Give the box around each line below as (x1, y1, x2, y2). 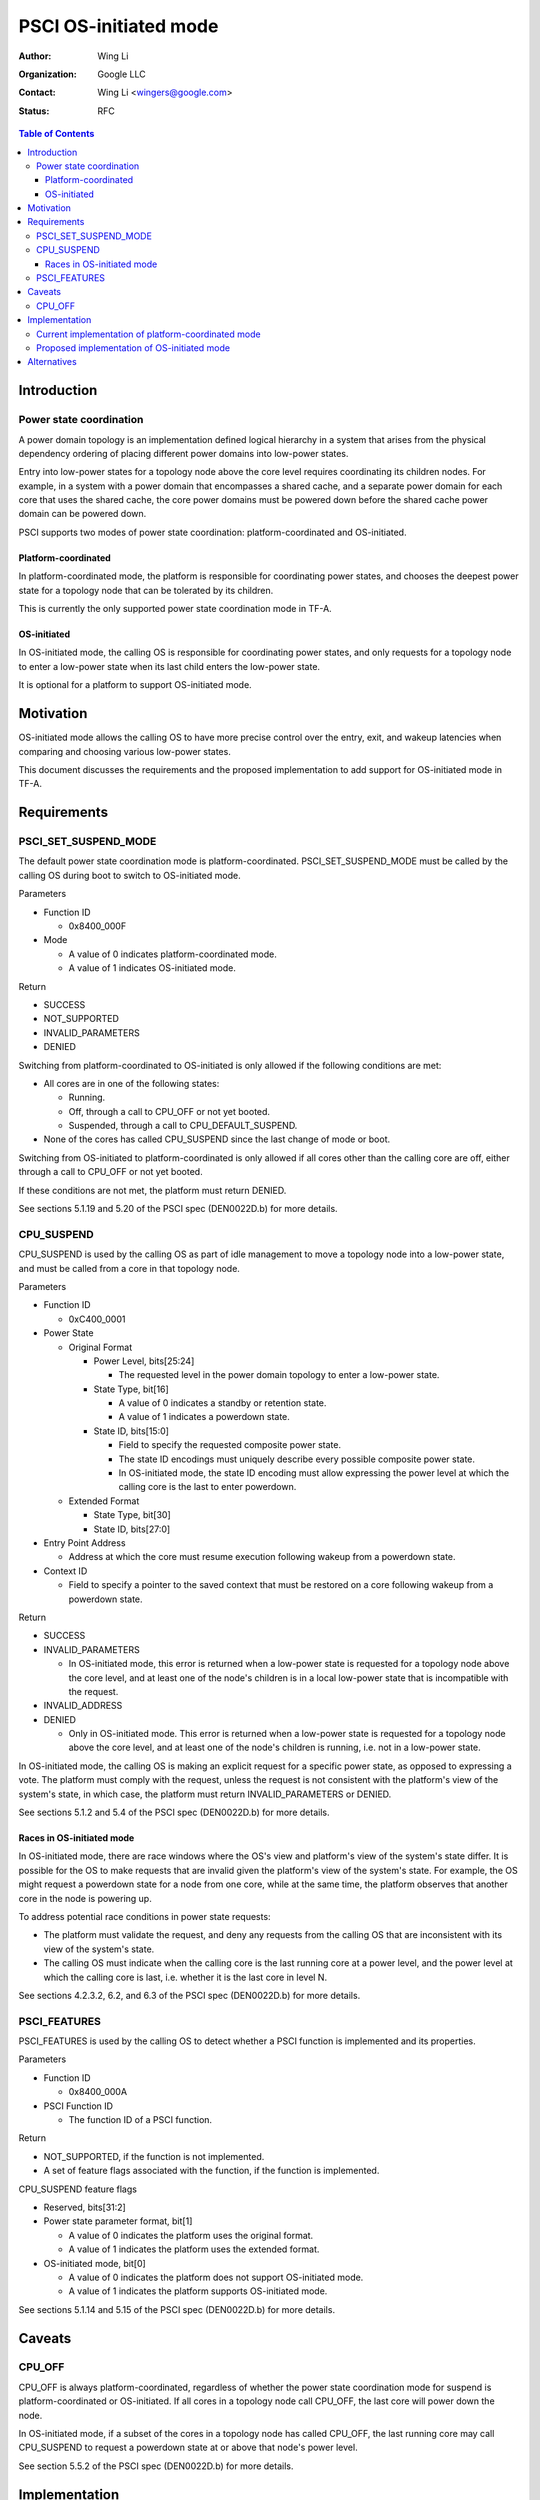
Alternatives (27, 356, 77, 368)
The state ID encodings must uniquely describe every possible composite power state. (118, 1453, 475, 1465)
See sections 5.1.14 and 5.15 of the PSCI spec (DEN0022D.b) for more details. (18, 2303, 335, 2315)
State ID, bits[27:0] (93, 1523, 171, 1535)
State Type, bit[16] (93, 1383, 169, 1395)
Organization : (18, 68, 77, 80)
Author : (18, 50, 52, 62)
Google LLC (97, 68, 146, 80)
